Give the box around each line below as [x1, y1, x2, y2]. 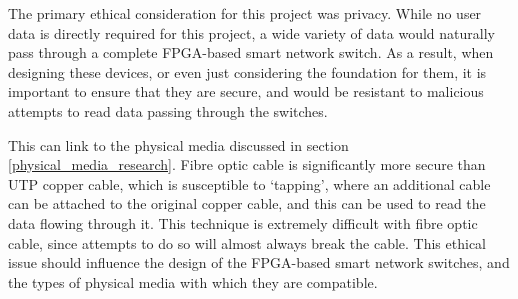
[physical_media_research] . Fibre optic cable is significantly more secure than [8, 154, 486, 175]
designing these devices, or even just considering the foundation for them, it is [8, 61, 487, 82]
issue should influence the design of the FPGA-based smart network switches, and [8, 252, 510, 273]
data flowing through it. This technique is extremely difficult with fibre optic [8, 212, 478, 233]
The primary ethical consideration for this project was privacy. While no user [8, 3, 482, 23]
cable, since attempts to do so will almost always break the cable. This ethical [8, 232, 486, 253]
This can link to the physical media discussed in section [8, 134, 349, 155]
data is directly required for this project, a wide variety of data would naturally [8, 22, 495, 43]
